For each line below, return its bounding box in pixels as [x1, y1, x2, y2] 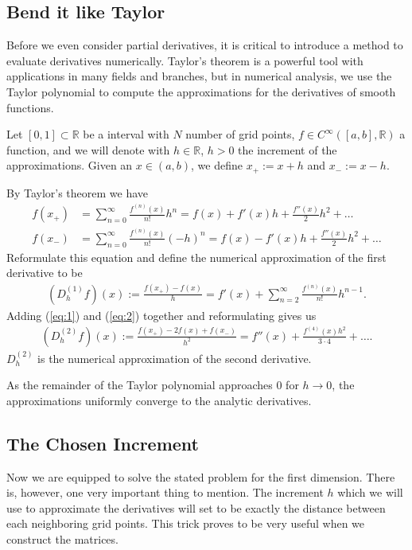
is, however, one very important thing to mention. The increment [6, 484, 324, 501]
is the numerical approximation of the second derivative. [37, 349, 312, 366]
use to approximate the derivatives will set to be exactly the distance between [6, 499, 386, 516]
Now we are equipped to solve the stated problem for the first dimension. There [6, 468, 395, 485]
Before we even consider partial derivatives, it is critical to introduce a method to [6, 37, 403, 53]
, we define [191, 157, 243, 174]
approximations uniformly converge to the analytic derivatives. [6, 392, 312, 408]
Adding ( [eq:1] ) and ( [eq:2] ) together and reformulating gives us [6, 306, 317, 323]
